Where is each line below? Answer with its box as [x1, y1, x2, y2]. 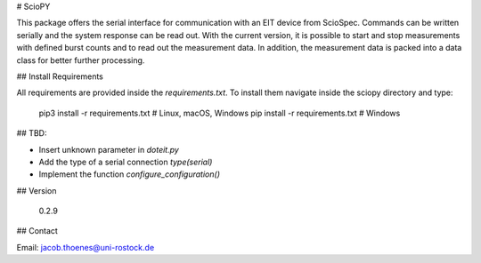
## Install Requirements [16, 71, 104, 82]
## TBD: [16, 128, 48, 139]
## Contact [16, 226, 58, 236]
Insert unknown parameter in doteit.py [38, 144, 180, 155]
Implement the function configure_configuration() [38, 169, 220, 179]
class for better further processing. [16, 54, 145, 66]
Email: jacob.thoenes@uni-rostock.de [16, 242, 155, 252]
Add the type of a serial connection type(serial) [38, 156, 213, 167]
